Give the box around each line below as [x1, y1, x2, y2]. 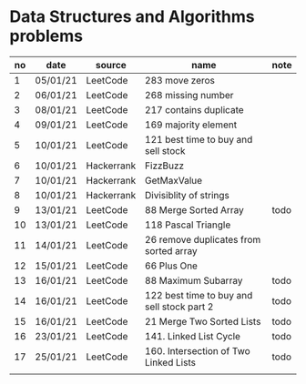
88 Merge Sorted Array [144, 203, 244, 216]
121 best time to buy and [144, 133, 253, 146]
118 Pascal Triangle [144, 218, 231, 231]
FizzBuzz [144, 159, 185, 172]
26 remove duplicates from [144, 233, 261, 246]
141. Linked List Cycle [144, 329, 241, 342]
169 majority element [144, 118, 238, 131]
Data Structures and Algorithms [9, 6, 255, 27]
